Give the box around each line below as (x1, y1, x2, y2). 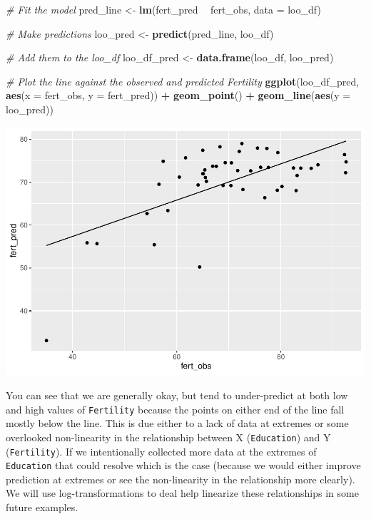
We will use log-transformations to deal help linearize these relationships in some (6, 485, 359, 500)
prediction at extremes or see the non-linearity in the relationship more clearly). (6, 471, 355, 486)
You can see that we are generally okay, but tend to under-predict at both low (6, 388, 348, 403)
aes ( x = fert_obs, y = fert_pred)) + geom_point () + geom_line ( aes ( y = (6, 88, 351, 103)
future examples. (6, 500, 78, 515)
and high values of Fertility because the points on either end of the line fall (6, 401, 345, 416)
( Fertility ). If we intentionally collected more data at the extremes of (6, 443, 317, 458)
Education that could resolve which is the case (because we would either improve (6, 458, 361, 473)
